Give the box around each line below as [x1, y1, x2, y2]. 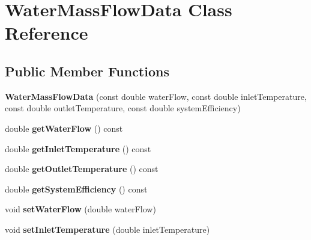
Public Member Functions [5, 61, 169, 80]
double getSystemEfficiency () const [5, 182, 148, 195]
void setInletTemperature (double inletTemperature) [5, 223, 210, 235]
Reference [5, 20, 88, 45]
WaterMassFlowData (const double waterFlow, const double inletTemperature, [5, 90, 307, 102]
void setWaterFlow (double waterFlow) [5, 203, 156, 215]
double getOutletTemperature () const [5, 162, 159, 175]
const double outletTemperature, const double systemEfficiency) [5, 102, 241, 114]
